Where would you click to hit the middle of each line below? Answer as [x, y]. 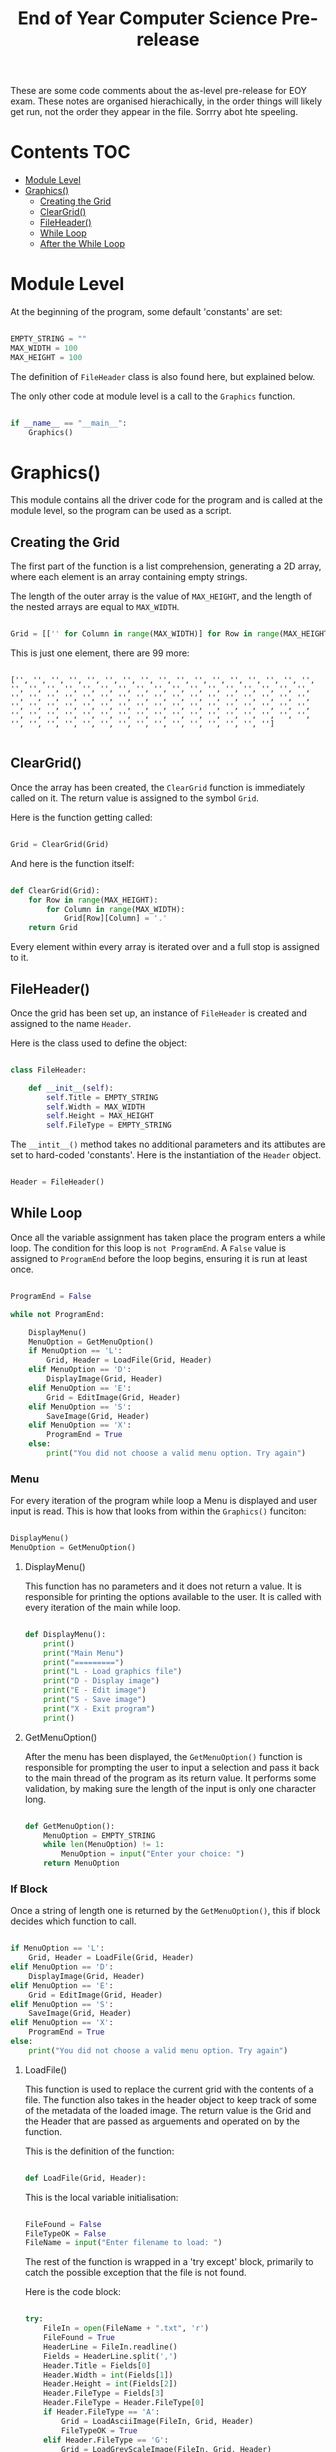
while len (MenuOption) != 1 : [104, 1845]
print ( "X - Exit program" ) [99, 1708]
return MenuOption [81, 1863]
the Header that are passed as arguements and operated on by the [162, 2121]
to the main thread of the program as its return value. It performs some [170, 1778]
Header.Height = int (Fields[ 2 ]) [110, 2384]
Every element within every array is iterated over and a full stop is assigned [165, 947]
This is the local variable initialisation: [101, 2197]
